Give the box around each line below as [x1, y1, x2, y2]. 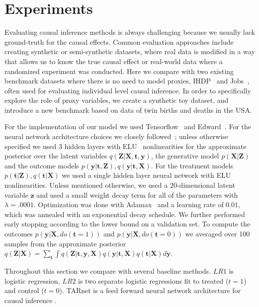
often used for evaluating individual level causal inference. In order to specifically [4, 85, 251, 95]
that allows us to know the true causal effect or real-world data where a [4, 56, 223, 66]
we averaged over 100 [185, 229, 250, 238]
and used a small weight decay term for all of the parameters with [36, 189, 238, 200]
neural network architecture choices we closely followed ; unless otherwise [4, 131, 229, 142]
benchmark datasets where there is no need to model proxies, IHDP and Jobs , [4, 76, 250, 86]
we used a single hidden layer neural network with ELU [62, 170, 231, 180]
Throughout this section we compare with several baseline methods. [4, 265, 211, 276]
